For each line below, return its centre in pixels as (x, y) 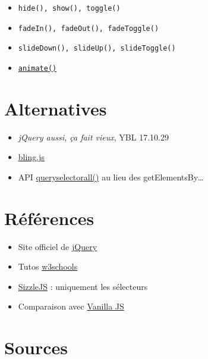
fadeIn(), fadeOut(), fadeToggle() (89, 28)
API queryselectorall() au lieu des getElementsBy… (111, 177)
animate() (37, 68)
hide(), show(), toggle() (69, 8)
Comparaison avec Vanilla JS (71, 306)
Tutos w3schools (48, 266)
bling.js (31, 157)
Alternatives (56, 108)
